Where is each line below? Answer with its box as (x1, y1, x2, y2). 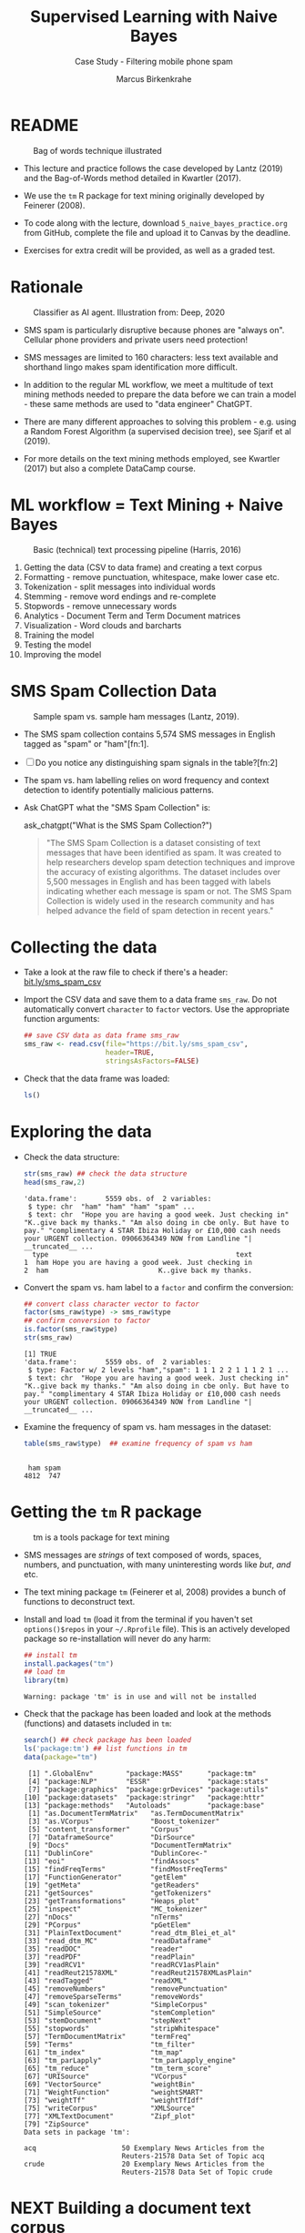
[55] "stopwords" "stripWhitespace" (23, 2024, 220, 2033)
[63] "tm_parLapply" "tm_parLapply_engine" (23, 2055, 237, 2065)
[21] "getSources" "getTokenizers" (23, 1888, 212, 1898)
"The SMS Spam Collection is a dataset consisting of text (46, 837, 261, 848)
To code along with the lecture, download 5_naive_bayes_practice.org (23, 217, 288, 229)
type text (32, 1249, 253, 1259)
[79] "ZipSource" (23, 2119, 90, 2128)
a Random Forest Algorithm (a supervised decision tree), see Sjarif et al (23, 425, 292, 436)
